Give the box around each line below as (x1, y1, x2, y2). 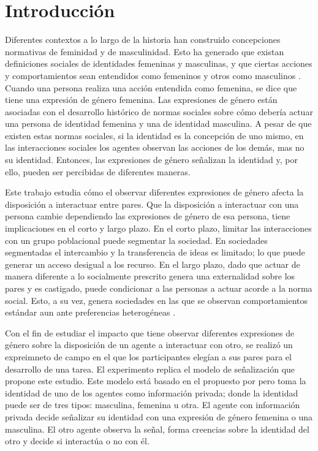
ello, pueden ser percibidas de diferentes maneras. (5, 165, 191, 178)
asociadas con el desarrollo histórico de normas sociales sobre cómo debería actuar (5, 105, 313, 118)
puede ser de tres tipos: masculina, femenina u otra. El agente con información (5, 398, 300, 411)
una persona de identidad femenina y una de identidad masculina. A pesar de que (5, 117, 312, 130)
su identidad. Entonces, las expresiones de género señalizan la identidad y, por (5, 153, 298, 166)
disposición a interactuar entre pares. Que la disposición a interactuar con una (5, 197, 299, 210)
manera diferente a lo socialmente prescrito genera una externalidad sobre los (5, 270, 295, 282)
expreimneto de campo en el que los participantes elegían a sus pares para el (5, 350, 292, 363)
